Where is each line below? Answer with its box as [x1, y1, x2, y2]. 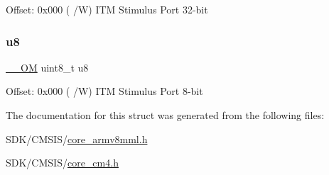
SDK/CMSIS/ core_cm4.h [6, 155, 119, 170]
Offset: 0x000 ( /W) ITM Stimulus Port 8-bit [6, 84, 203, 98]
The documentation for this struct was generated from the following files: [6, 108, 325, 122]
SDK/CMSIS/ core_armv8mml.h [6, 131, 148, 146]
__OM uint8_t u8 [6, 60, 89, 74]
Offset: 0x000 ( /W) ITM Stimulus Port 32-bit [6, 2, 208, 16]
